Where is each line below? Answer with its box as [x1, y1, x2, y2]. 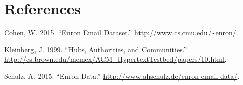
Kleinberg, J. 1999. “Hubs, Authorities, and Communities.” [4, 44, 187, 54]
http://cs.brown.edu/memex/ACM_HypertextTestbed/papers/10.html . [4, 54, 227, 64]
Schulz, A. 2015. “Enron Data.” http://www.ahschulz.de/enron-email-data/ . [4, 70, 240, 81]
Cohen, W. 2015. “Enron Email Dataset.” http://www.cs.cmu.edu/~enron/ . [4, 27, 238, 38]
